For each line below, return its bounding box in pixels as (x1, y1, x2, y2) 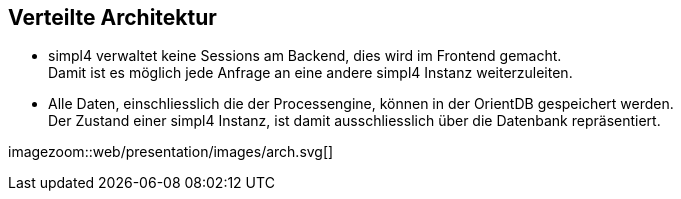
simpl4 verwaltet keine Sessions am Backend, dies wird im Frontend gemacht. (48, 47, 562, 65)
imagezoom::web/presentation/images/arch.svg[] (8, 143, 334, 161)
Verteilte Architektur (8, 5, 217, 30)
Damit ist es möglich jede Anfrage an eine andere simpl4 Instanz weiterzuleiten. (48, 64, 573, 82)
